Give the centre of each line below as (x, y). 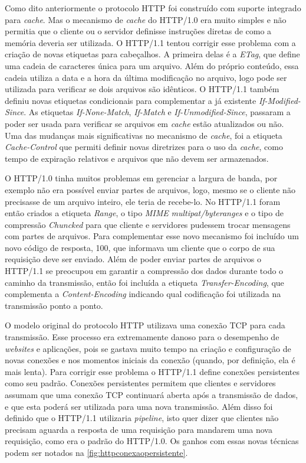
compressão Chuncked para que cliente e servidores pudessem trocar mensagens (148, 224)
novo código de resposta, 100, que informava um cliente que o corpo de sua (140, 247)
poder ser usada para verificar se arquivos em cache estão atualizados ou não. (144, 123)
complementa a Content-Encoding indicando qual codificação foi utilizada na (143, 294)
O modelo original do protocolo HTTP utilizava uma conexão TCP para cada (145, 325)
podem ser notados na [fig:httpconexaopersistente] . (96, 452)
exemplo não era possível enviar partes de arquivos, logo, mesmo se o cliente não (150, 189)
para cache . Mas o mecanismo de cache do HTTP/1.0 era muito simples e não (146, 19)
